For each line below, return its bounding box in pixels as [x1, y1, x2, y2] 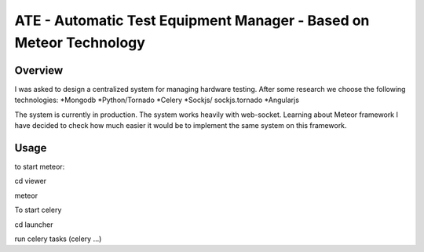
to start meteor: [14, 162, 65, 171]
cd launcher [14, 220, 54, 229]
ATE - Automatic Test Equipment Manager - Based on [14, 12, 370, 29]
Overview [14, 64, 64, 77]
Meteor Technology [14, 34, 145, 51]
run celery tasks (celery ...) [14, 234, 102, 243]
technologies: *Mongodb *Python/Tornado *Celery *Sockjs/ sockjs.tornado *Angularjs [14, 95, 300, 105]
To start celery [14, 205, 62, 215]
